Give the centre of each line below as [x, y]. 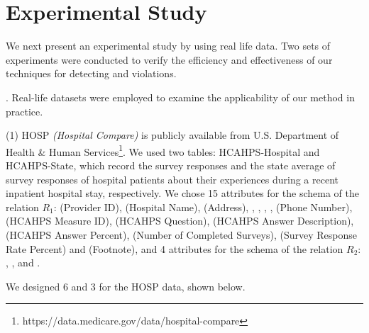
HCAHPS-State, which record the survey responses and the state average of [171, 165]
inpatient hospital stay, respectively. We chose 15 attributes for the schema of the [182, 193]
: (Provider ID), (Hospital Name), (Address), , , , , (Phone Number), [203, 207]
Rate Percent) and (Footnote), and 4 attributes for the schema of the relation [175, 248]
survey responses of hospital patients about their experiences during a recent [172, 179]
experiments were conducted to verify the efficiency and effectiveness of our [169, 59]
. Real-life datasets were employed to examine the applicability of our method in [180, 97]
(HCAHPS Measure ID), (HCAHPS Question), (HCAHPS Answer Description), [180, 221]
